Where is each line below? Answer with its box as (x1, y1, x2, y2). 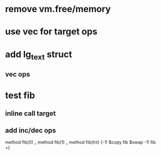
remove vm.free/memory (5, 3, 111, 15)
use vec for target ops (5, 26, 98, 38)
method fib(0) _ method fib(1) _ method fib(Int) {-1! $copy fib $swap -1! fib (5, 139, 156, 145)
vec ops (5, 70, 30, 78)
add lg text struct (5, 48, 72, 62)
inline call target (5, 110, 56, 118)
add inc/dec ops (5, 126, 56, 134)
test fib (5, 90, 35, 101)
